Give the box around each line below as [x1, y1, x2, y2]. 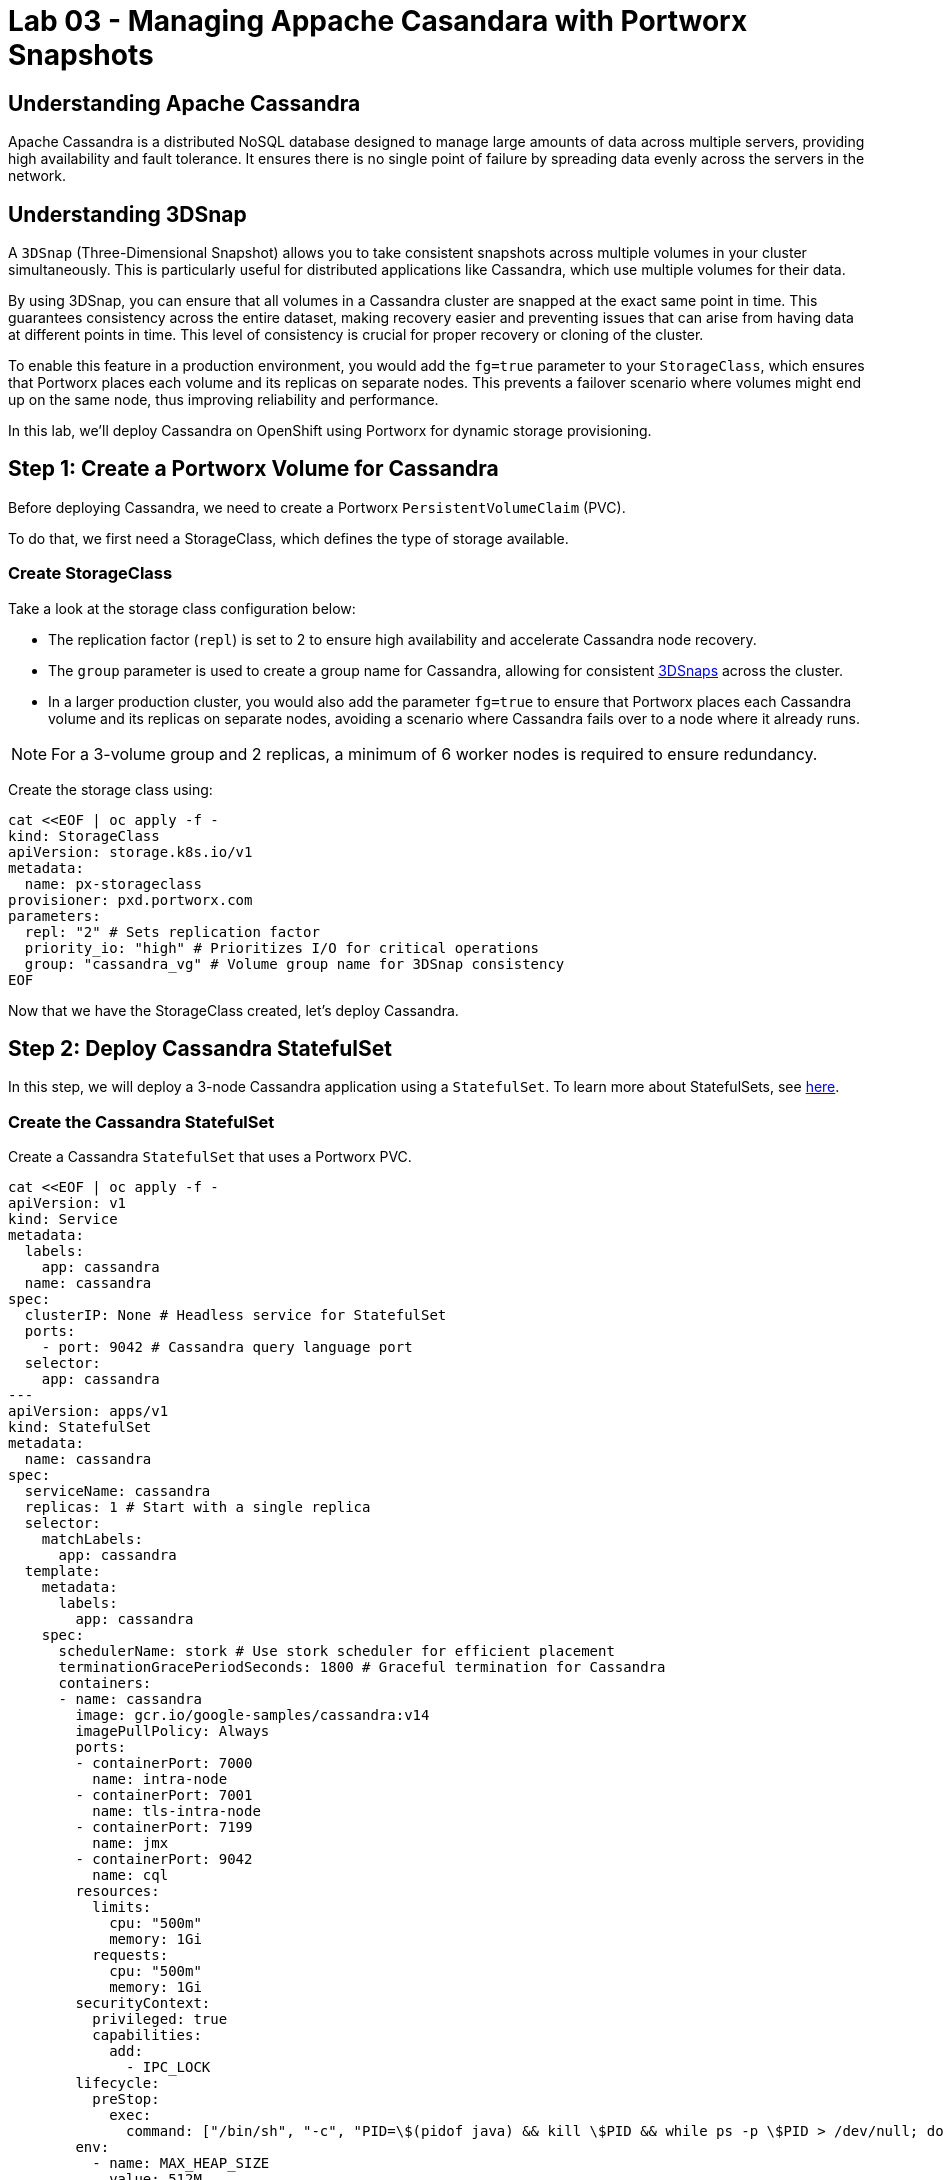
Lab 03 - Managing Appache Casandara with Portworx [8, 4, 748, 38]
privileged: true [92, 2011, 228, 2028]
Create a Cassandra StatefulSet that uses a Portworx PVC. [8, 1148, 412, 1166]
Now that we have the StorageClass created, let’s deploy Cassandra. [8, 1001, 459, 1019]
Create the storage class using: [8, 780, 213, 798]
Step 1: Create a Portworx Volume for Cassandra [8, 456, 499, 482]
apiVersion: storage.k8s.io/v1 [8, 843, 253, 860]
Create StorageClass [8, 563, 173, 584]
